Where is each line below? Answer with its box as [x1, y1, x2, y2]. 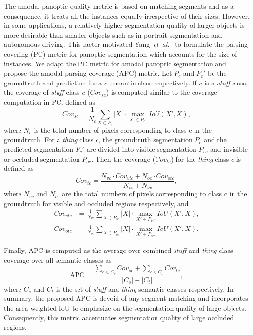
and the [204, 134, 227, 145]
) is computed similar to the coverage [106, 87, 217, 97]
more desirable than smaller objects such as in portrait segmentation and [4, 29, 222, 40]
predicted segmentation [4, 144, 74, 154]
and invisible [210, 144, 248, 154]
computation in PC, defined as [4, 96, 95, 106]
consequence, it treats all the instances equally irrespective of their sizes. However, [4, 10, 250, 21]
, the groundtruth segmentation [98, 134, 193, 145]
